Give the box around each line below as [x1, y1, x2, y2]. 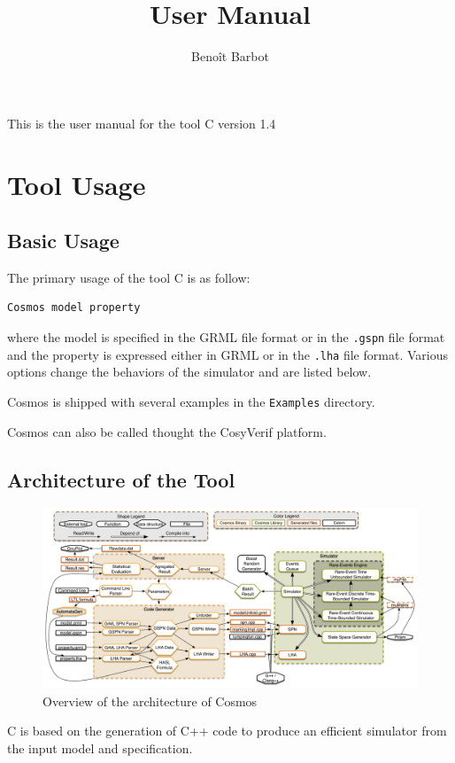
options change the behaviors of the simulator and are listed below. [7, 362, 372, 381]
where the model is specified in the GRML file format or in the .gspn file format [7, 328, 445, 346]
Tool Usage [7, 166, 146, 202]
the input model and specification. [7, 738, 193, 757]
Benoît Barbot [191, 47, 269, 66]
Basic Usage [7, 227, 120, 254]
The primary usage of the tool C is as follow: [7, 268, 251, 286]
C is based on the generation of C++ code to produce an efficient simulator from [7, 721, 447, 740]
